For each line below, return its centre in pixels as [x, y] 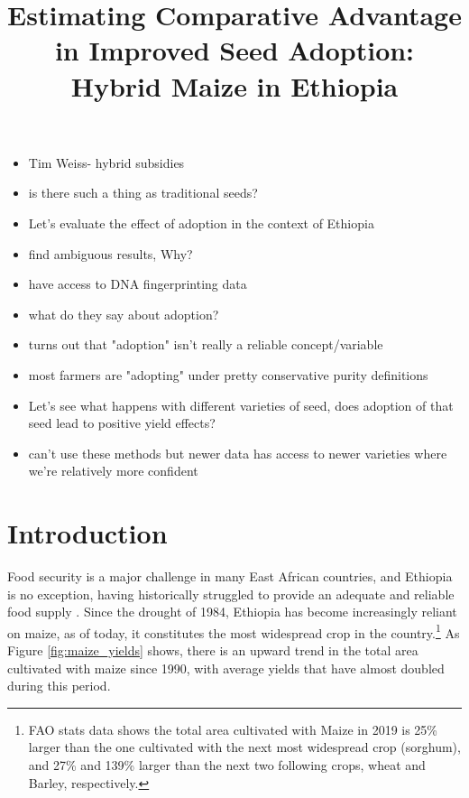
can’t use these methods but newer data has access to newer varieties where [238, 453]
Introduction [87, 533]
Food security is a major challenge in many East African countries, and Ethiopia [230, 576]
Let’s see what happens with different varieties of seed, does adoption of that [241, 405]
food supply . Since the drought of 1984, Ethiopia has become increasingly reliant [232, 612]
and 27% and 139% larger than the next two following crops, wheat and [227, 765]
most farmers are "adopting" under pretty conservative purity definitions [228, 374]
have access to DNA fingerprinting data [138, 284]
